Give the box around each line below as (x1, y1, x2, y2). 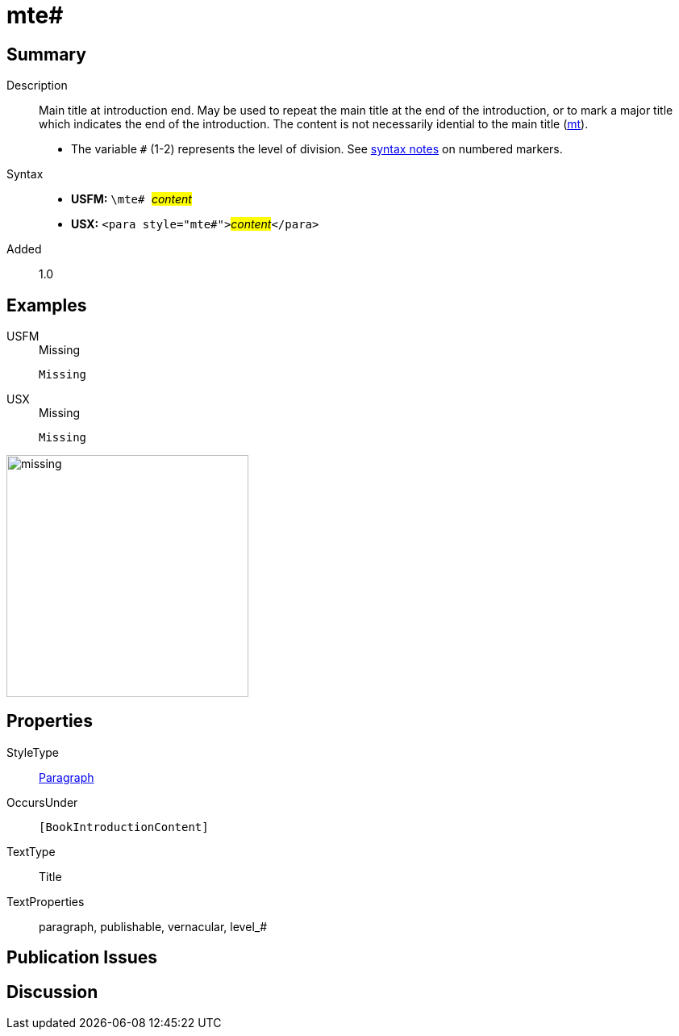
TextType (6, 844, 56, 858)
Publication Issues (6, 947, 158, 968)
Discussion (6, 981, 98, 1002)
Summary (6, 44, 86, 65)
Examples (6, 295, 87, 315)
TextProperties (6, 894, 85, 909)
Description (6, 78, 68, 93)
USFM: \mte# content (71, 192, 192, 207)
